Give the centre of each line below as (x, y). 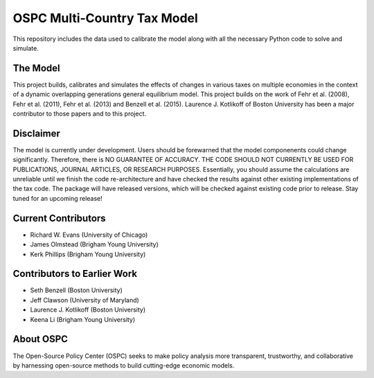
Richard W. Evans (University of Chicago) (89, 235)
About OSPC (41, 339)
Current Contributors (60, 218)
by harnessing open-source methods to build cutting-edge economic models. (124, 365)
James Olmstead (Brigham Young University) (95, 244)
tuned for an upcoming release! (58, 198)
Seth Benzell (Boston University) (76, 290)
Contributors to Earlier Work (75, 274)
